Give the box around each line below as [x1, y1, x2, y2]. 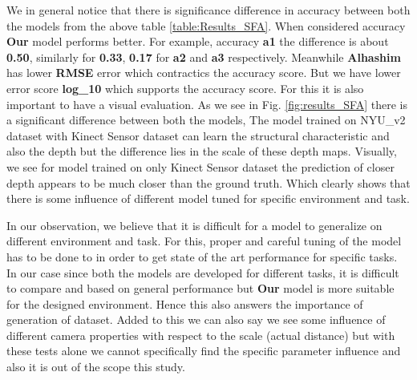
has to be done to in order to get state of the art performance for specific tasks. [6, 248, 398, 265]
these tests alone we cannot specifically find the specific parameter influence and [6, 342, 401, 359]
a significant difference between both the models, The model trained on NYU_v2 [6, 111, 406, 128]
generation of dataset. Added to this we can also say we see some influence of [6, 311, 386, 328]
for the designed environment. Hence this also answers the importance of [6, 295, 363, 312]
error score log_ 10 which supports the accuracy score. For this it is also [6, 79, 364, 96]
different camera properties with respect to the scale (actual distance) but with [6, 326, 395, 343]
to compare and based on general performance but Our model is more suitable [6, 280, 395, 297]
